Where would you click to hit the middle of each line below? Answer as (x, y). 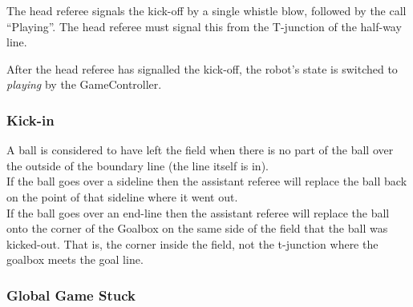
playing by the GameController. (84, 84)
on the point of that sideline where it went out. (122, 196)
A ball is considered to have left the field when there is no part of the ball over (200, 150)
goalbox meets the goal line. (75, 259)
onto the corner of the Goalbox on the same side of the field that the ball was (197, 228)
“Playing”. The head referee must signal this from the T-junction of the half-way (204, 26)
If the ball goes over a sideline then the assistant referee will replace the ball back (207, 181)
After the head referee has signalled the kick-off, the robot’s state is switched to (202, 68)
